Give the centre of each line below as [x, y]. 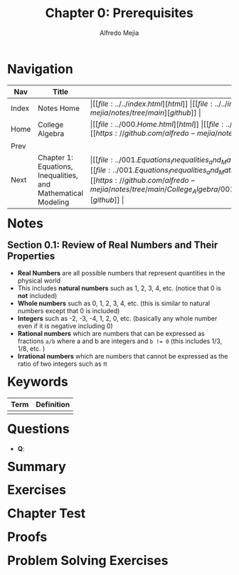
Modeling [53, 202]
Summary [37, 466]
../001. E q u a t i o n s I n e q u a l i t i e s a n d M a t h [174, 171]
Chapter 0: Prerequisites [119, 13]
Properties [31, 256]
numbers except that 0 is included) [69, 310]
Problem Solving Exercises [88, 560]
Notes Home [59, 108]
